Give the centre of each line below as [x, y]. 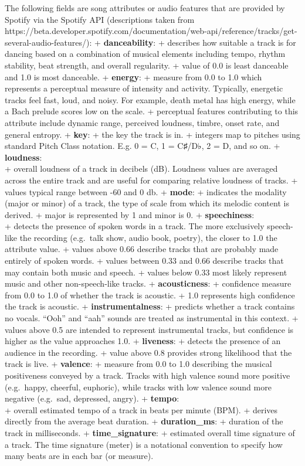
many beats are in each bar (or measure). [79, 456]
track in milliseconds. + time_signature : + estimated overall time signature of [150, 432]
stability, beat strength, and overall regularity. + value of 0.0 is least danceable [147, 65]
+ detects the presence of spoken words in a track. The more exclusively [135, 226]
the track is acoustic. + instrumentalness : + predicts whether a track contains [150, 306]
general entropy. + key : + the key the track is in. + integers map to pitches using [152, 134]
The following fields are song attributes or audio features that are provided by [145, 8]
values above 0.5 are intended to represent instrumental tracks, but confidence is [149, 329]
